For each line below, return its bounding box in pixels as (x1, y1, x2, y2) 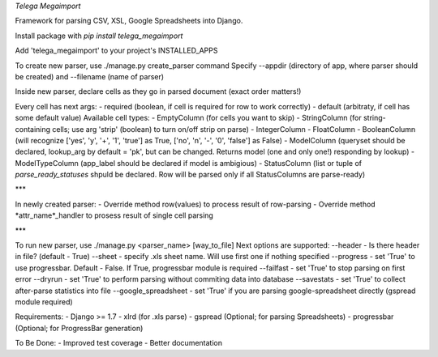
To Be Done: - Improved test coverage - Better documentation (15, 338, 223, 348)
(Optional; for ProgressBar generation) (15, 323, 144, 333)
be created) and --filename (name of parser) (15, 71, 165, 81)
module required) (15, 296, 73, 307)
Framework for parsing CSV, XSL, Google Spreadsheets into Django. (15, 16, 243, 26)
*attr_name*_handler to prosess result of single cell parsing (15, 210, 214, 220)
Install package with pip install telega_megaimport (15, 31, 183, 40)
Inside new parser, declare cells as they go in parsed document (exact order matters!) (15, 87, 302, 96)
